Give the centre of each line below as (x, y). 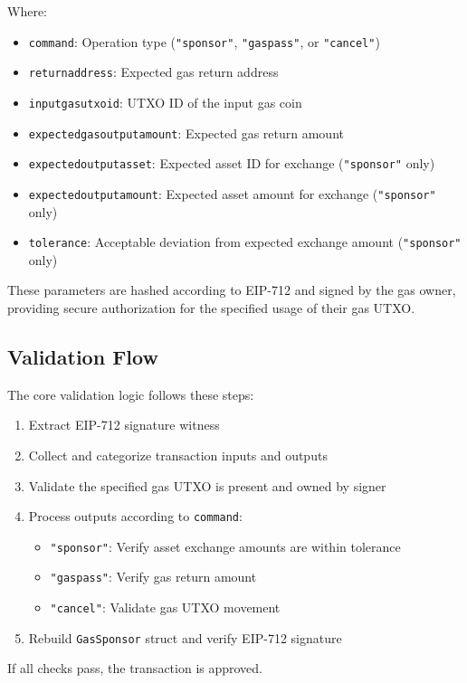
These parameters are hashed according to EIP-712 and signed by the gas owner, (232, 290)
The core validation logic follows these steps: (131, 394)
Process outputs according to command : (135, 516)
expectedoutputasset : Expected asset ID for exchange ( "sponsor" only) (232, 163)
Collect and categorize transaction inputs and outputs (178, 455)
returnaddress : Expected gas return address (153, 72)
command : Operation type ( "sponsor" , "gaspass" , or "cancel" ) (204, 41)
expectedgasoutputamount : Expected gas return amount (186, 133)
